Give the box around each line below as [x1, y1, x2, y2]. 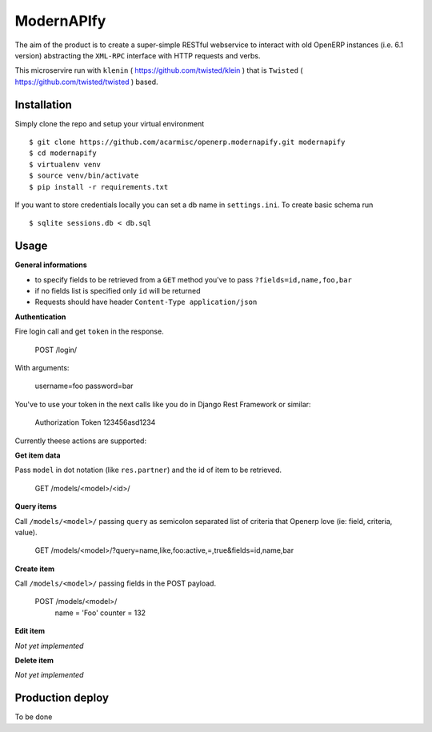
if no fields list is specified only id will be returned [34, 286, 201, 296]
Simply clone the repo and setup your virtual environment [14, 118, 204, 128]
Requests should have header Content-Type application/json [34, 297, 258, 307]
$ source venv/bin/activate [29, 171, 139, 180]
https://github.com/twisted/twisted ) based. [14, 77, 159, 86]
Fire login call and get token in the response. [14, 326, 164, 336]
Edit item [14, 626, 46, 636]
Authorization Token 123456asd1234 [34, 418, 156, 427]
